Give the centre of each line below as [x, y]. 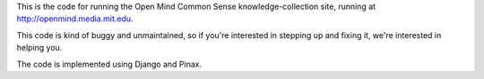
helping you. [39, 48]
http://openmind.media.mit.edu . [75, 19]
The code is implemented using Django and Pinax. [109, 64]
